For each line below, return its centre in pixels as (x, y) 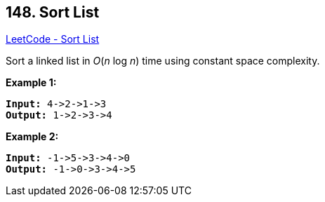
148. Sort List (53, 12)
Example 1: (31, 83)
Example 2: (32, 137)
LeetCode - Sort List (53, 39)
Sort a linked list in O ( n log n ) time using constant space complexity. (163, 61)
